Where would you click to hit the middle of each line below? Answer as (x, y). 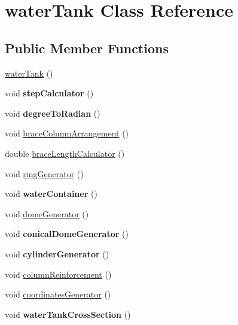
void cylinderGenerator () (57, 253)
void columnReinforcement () (58, 274)
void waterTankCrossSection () (68, 314)
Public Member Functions (87, 48)
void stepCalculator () (49, 93)
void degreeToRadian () (53, 113)
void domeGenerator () (47, 213)
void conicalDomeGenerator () (67, 234)
